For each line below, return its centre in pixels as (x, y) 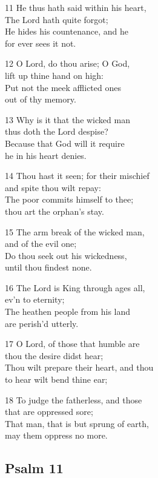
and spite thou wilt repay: (53, 187)
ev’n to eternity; (35, 299)
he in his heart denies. (46, 155)
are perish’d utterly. (42, 323)
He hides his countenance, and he (67, 31)
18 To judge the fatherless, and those (74, 399)
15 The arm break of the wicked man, (75, 231)
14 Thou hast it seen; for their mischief (77, 176)
